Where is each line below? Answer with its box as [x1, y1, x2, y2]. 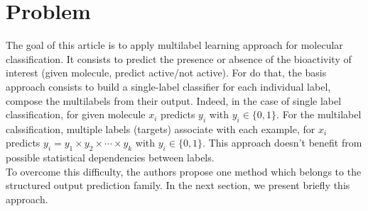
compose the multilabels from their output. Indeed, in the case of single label [6, 93, 342, 108]
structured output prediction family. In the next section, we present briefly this [6, 178, 350, 193]
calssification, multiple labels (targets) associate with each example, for [6, 121, 315, 136]
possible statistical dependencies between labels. [6, 150, 215, 165]
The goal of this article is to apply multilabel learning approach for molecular [6, 38, 343, 52]
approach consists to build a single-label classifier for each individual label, [6, 79, 331, 93]
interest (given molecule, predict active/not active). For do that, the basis [6, 65, 327, 80]
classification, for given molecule [6, 107, 146, 122]
